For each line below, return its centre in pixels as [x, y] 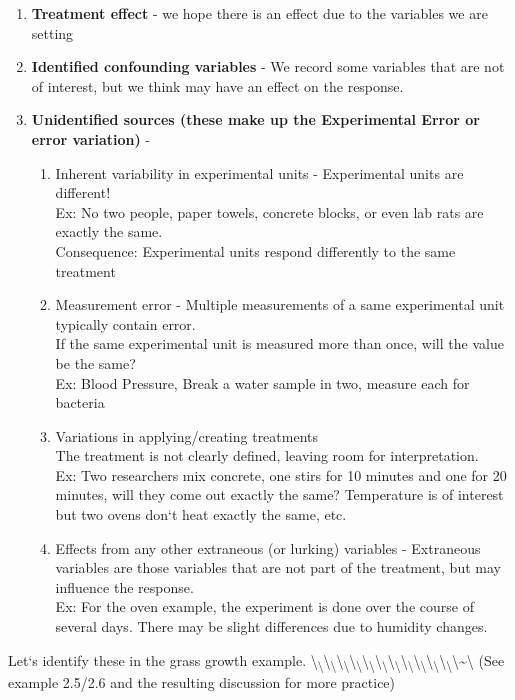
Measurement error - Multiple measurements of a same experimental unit [280, 304]
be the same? [95, 362]
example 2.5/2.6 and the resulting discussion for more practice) [202, 681]
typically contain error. [125, 323]
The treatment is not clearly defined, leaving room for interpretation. [267, 455]
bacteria [80, 402]
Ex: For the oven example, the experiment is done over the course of [264, 606]
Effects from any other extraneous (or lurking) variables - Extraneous [268, 547]
